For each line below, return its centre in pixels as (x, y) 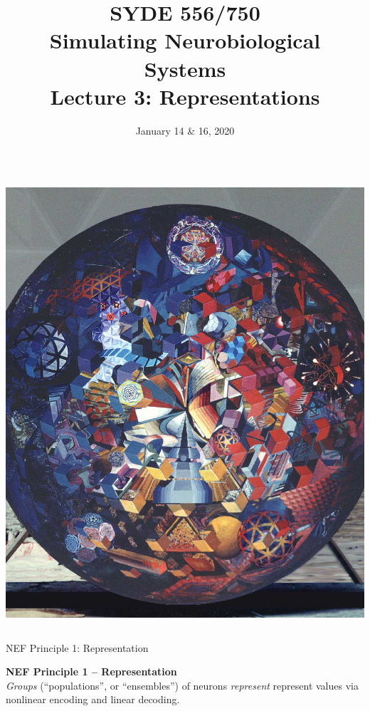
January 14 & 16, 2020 (185, 130)
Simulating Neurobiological (185, 40)
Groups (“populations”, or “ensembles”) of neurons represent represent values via (182, 685)
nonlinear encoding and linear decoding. (93, 699)
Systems (185, 68)
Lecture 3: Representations (185, 96)
